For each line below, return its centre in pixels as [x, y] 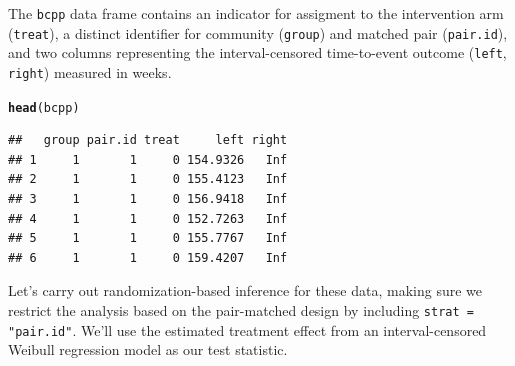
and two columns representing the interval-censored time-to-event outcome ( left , [257, 52]
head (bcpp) [44, 107]
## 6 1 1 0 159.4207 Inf [148, 257]
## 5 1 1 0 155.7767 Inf [148, 238]
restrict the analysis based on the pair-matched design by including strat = [241, 310]
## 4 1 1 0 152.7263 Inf [148, 218]
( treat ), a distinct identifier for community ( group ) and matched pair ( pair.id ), [258, 32]
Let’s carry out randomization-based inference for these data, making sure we [245, 290]
